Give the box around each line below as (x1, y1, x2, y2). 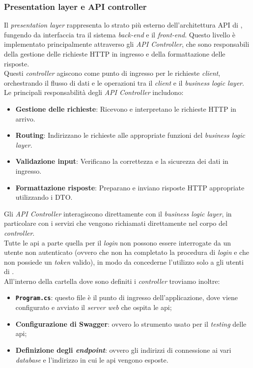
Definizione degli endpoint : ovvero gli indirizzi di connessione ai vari (15, 344, 231, 355)
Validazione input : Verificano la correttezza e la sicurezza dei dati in (15, 156, 228, 166)
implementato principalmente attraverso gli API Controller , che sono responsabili (4, 39, 250, 49)
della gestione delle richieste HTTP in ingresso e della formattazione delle (4, 49, 225, 59)
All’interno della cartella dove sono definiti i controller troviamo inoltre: (4, 276, 220, 286)
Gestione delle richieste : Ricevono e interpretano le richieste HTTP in (15, 103, 236, 114)
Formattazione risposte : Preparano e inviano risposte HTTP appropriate (15, 182, 245, 192)
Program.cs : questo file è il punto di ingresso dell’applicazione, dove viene (15, 292, 238, 303)
